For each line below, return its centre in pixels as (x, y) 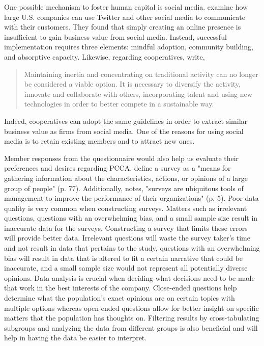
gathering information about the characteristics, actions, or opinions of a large (126, 178)
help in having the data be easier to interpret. (76, 338)
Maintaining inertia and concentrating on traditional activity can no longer (141, 74)
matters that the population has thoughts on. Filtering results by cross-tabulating (132, 318)
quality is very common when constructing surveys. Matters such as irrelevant (126, 208)
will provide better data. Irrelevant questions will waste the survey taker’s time (127, 238)
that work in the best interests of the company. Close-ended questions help (121, 288)
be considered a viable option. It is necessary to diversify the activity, (132, 84)
